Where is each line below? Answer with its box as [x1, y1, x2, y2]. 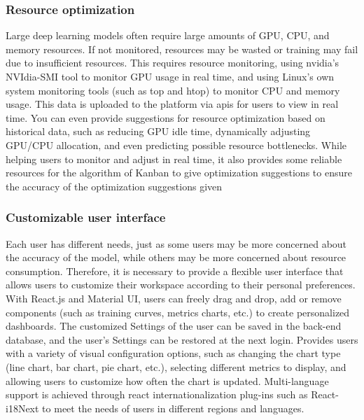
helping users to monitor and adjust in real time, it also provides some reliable [6, 151, 342, 166]
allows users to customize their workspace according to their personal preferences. [6, 277, 356, 292]
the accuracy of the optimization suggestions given [6, 178, 223, 193]
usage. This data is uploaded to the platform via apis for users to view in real [6, 97, 339, 111]
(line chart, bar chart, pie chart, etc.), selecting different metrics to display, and [6, 359, 346, 374]
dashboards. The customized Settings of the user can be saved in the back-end [6, 318, 342, 333]
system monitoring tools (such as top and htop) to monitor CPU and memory [6, 83, 340, 97]
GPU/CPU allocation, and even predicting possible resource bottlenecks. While [6, 137, 347, 152]
